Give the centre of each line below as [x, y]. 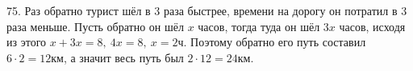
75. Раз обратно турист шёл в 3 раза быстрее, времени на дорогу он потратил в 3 [207, 10]
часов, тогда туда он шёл [259, 26]
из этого [27, 42]
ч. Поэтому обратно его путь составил [272, 42]
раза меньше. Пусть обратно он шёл [95, 26]
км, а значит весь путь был [117, 57]
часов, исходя [372, 26]
